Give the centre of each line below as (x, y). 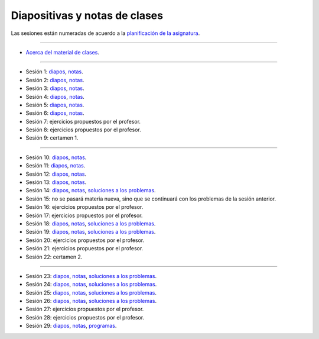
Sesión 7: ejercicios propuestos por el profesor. (83, 121)
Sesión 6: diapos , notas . (55, 113)
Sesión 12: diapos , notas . (56, 174)
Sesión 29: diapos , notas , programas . (71, 326)
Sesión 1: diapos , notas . (54, 72)
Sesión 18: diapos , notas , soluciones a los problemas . (91, 223)
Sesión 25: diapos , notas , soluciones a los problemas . (91, 292)
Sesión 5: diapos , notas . (55, 105)
